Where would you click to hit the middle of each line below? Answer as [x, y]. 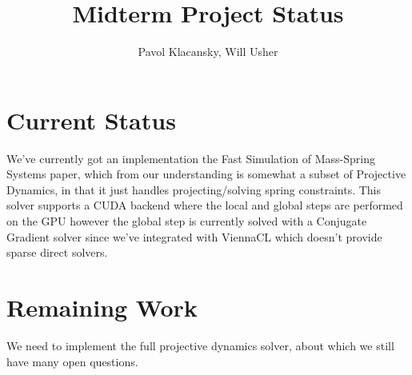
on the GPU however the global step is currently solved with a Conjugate [187, 221]
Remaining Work [102, 307]
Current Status [91, 120]
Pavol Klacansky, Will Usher [208, 52]
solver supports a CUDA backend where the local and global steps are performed [205, 205]
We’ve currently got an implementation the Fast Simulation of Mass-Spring [191, 158]
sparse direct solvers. [57, 252]
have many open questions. [72, 361]
